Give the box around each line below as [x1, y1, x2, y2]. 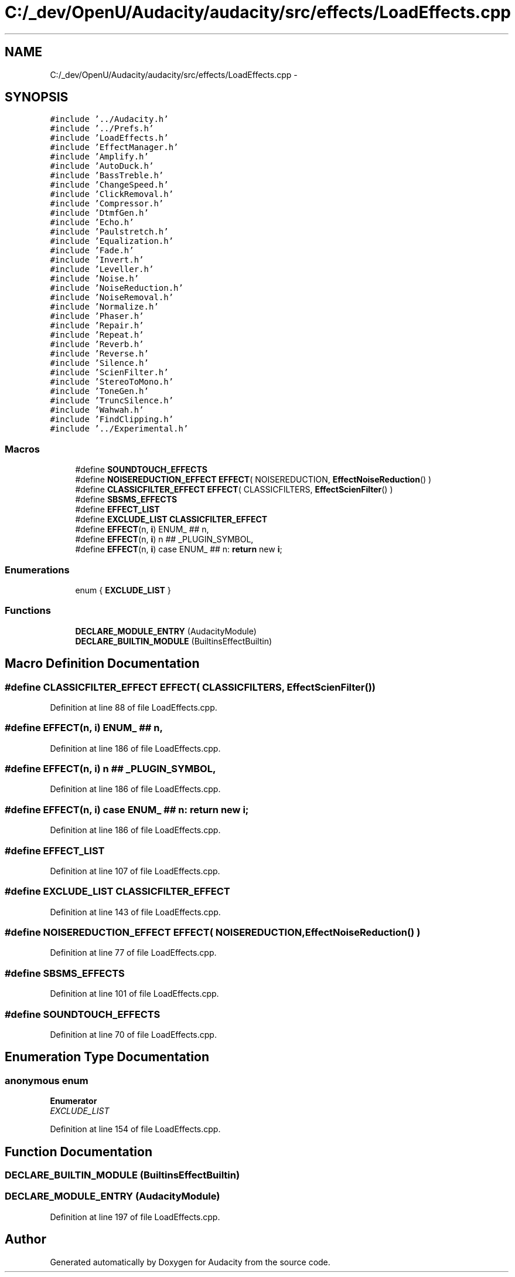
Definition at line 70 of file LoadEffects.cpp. [50, 1029, 217, 1040]
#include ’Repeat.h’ [50, 330, 144, 340]
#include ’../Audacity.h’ [50, 114, 169, 124]
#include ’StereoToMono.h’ [50, 377, 174, 387]
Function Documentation [5, 1144, 152, 1159]
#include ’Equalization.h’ [50, 236, 174, 246]
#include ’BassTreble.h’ [50, 171, 164, 181]
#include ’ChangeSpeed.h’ [50, 180, 169, 190]
